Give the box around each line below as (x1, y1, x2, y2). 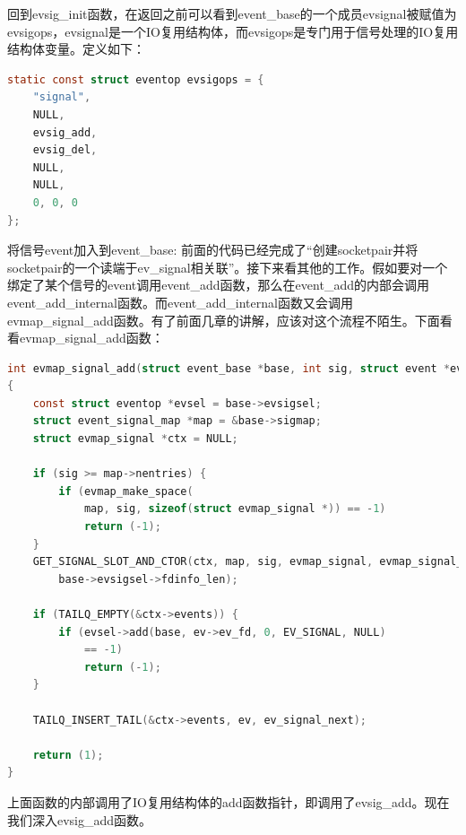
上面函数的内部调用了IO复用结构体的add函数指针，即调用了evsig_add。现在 (7, 792, 450, 811)
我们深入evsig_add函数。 (7, 810, 152, 829)
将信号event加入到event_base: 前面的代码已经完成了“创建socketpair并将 (7, 240, 419, 259)
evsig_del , (32, 144, 98, 157)
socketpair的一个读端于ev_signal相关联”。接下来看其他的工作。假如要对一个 (7, 257, 448, 276)
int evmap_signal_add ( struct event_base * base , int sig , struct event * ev (7, 361, 463, 375)
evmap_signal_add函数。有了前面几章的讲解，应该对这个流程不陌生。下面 (7, 310, 440, 329)
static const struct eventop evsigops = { (7, 73, 264, 86)
